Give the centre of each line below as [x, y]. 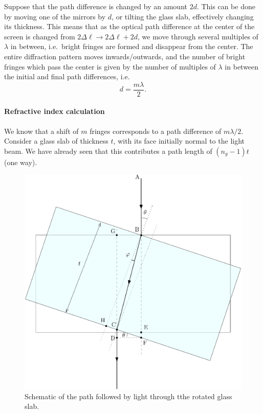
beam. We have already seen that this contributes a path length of [108, 151]
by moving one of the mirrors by [55, 16]
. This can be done [226, 6]
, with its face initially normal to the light [179, 141]
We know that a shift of [41, 131]
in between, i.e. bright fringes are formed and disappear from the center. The [132, 46]
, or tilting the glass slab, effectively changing [183, 16]
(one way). [21, 162]
